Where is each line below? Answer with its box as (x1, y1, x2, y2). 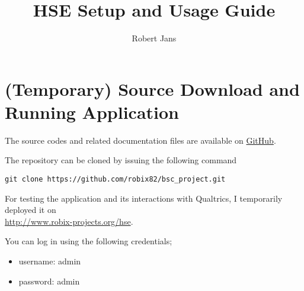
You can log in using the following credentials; (5, 235, 172, 247)
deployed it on (5, 203, 56, 216)
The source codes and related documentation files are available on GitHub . (5, 134, 276, 146)
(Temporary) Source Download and (5, 76, 300, 101)
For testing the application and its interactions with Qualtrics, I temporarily (5, 192, 283, 204)
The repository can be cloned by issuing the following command (5, 154, 237, 166)
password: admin (18, 274, 80, 287)
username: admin (18, 255, 81, 267)
